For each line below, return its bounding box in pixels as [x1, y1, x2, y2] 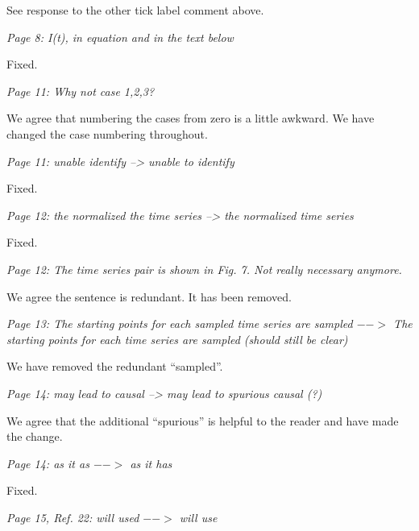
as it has [130, 454, 172, 471]
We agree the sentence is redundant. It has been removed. [6, 288, 292, 305]
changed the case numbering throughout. [6, 125, 208, 142]
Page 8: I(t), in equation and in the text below [6, 28, 234, 45]
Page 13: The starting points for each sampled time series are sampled [6, 315, 353, 332]
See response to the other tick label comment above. [6, 2, 264, 18]
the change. [6, 428, 63, 445]
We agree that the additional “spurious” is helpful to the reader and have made [6, 412, 399, 429]
